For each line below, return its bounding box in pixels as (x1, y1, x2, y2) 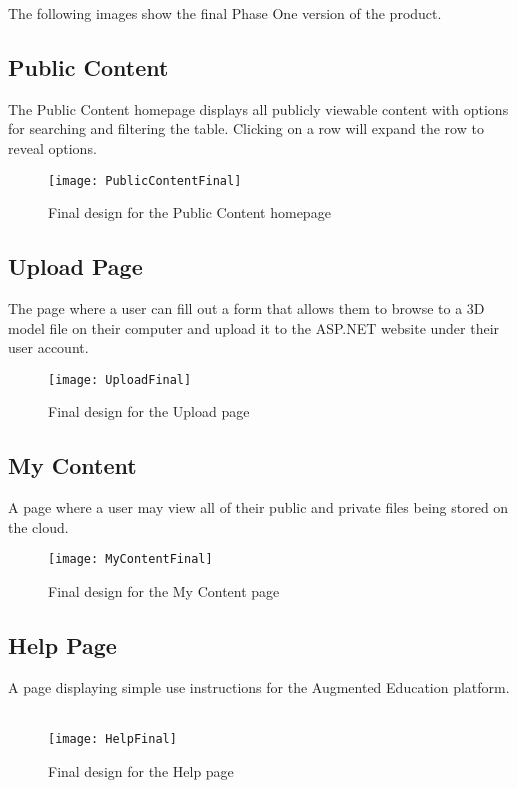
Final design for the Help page (48, 760, 234, 781)
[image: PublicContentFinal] (48, 173, 242, 188)
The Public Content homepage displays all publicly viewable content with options (8, 98, 509, 119)
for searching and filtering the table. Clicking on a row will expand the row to (8, 118, 484, 139)
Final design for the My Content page (48, 581, 280, 602)
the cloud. (8, 516, 69, 537)
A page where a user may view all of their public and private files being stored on (8, 497, 509, 518)
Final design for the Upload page (48, 401, 250, 422)
